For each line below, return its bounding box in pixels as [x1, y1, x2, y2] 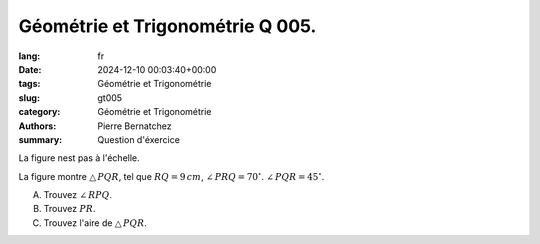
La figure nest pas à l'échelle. [18, 152, 140, 164]
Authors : [18, 120, 57, 132]
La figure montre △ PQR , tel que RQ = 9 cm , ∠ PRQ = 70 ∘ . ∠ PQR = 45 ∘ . [18, 170, 325, 182]
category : [18, 106, 61, 118]
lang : [18, 50, 41, 62]
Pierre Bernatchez [97, 120, 172, 132]
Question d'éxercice [97, 133, 180, 145]
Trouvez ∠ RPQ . [43, 189, 113, 201]
